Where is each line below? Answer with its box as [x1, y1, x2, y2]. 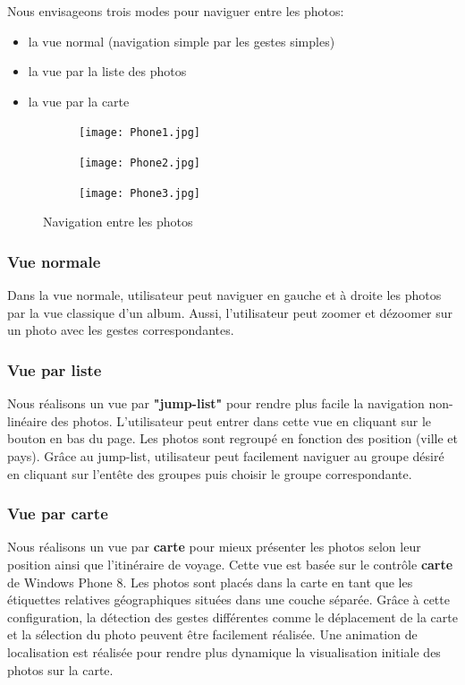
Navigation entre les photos [43, 212, 193, 231]
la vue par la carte [28, 91, 130, 110]
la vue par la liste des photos [28, 62, 187, 81]
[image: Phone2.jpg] [79, 157, 201, 170]
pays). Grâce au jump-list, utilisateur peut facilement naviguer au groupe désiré [7, 446, 444, 465]
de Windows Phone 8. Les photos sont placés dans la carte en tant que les [7, 572, 413, 591]
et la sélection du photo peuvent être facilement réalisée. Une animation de [7, 625, 418, 644]
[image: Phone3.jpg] [79, 186, 201, 200]
